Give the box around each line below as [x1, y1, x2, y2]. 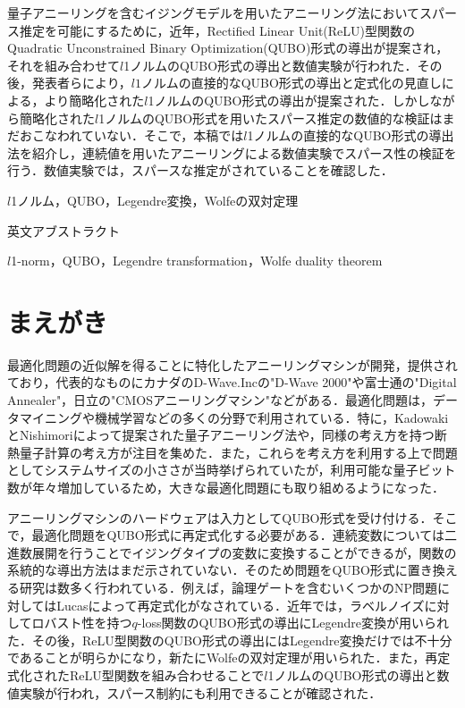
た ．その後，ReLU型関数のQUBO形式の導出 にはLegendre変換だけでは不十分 [7, 630, 452, 649]
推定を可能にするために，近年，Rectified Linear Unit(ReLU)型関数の [19, 21, 416, 39]
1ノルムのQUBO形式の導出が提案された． [148, 90, 393, 109]
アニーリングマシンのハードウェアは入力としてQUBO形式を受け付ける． [7, 508, 433, 527]
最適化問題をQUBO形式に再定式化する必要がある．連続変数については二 [31, 526, 457, 544]
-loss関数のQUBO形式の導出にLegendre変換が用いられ [137, 613, 450, 632]
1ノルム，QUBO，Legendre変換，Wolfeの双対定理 [11, 190, 299, 209]
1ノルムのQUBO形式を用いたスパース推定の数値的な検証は [98, 108, 443, 127]
